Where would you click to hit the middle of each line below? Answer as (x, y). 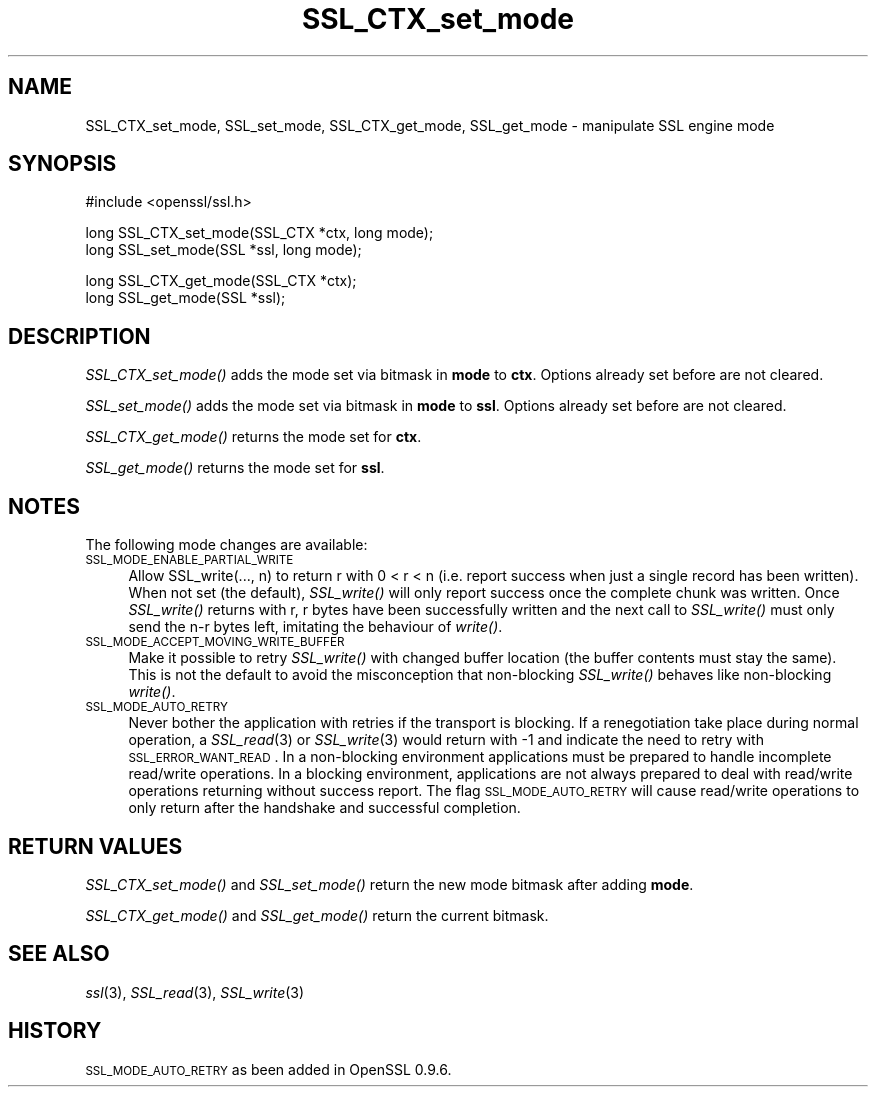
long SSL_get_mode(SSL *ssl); (185, 298)
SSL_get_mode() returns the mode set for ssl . (235, 468)
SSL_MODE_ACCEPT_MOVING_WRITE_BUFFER (215, 642)
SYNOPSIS (62, 164)
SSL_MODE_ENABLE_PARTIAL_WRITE (189, 560)
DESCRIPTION (79, 336)
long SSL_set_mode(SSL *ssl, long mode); (223, 250)
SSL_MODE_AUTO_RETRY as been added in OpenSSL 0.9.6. (268, 1069)
